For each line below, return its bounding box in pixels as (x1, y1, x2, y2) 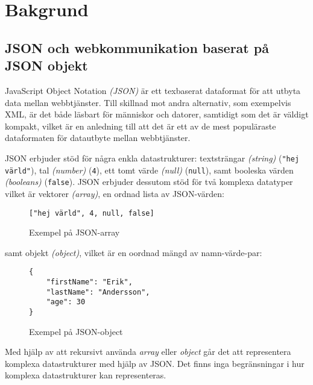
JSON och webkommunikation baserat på (5, 38, 269, 57)
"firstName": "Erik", (46, 278, 133, 286)
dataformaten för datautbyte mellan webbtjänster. (5, 131, 191, 144)
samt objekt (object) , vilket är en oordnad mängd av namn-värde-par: (5, 246, 262, 258)
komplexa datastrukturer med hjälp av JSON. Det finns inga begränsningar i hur (5, 357, 305, 369)
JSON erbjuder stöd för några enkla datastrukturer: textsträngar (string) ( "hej (5, 151, 300, 164)
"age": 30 (46, 298, 86, 307)
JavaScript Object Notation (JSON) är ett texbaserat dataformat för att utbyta (5, 84, 301, 96)
